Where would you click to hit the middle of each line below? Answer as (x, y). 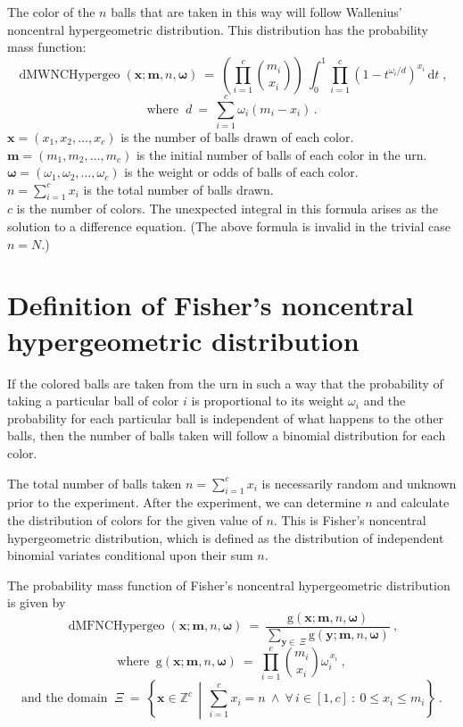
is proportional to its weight (268, 401)
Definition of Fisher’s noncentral (211, 305)
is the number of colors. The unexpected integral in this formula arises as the (227, 209)
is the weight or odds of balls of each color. (241, 172)
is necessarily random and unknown (359, 483)
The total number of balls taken (95, 483)
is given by (37, 602)
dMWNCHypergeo (70, 75)
